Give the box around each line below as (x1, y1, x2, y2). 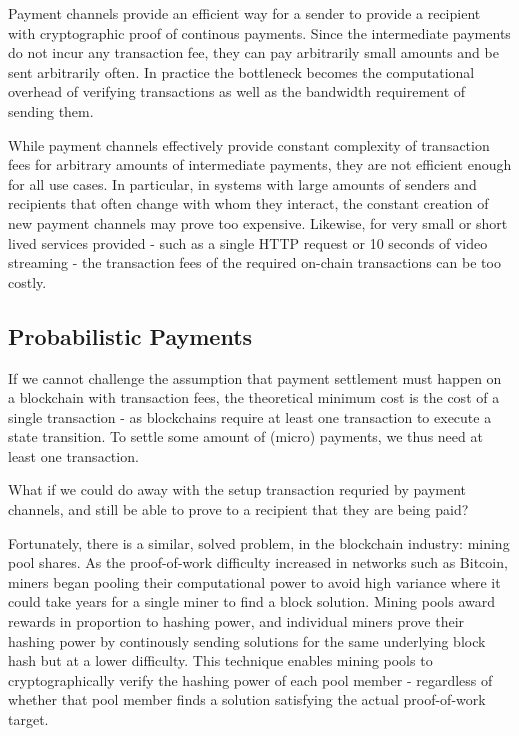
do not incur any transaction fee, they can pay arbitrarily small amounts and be (8, 42, 499, 63)
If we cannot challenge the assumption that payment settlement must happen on (8, 367, 502, 388)
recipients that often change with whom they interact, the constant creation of (8, 193, 489, 214)
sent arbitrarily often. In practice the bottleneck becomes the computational (8, 61, 475, 82)
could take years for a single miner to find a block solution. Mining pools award (8, 591, 495, 612)
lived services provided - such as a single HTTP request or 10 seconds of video (8, 232, 488, 253)
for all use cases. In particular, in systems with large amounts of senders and (8, 173, 477, 194)
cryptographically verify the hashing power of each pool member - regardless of (8, 669, 493, 690)
